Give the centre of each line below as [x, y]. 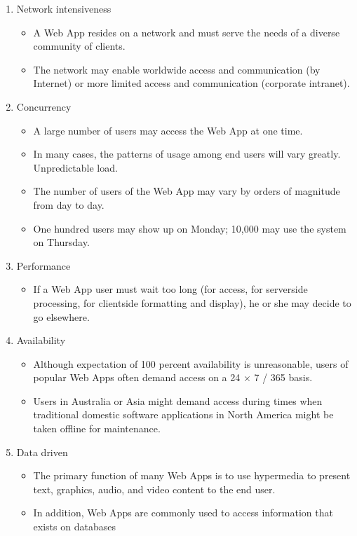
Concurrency [44, 106]
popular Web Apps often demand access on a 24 [137, 377]
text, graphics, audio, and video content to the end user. [154, 489]
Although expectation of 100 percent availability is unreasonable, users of [191, 363]
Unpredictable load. [75, 167]
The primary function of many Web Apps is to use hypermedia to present [192, 475]
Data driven [42, 452]
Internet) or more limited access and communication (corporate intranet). [191, 83]
